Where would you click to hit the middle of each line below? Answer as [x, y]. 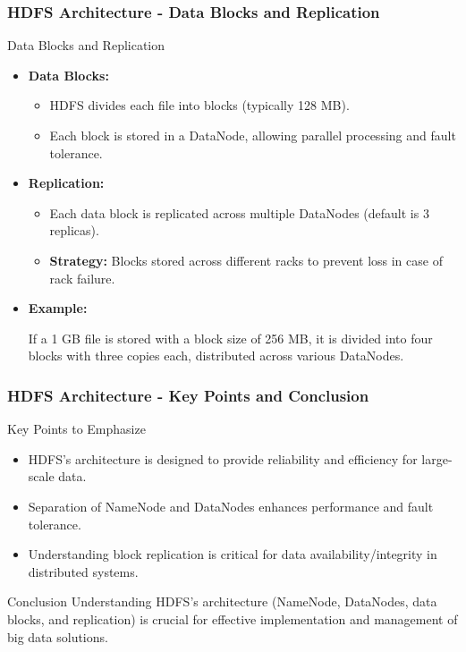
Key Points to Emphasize [76, 429]
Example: [58, 308]
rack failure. [82, 278]
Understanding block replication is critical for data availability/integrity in [233, 554]
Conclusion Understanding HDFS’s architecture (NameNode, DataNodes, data [222, 601]
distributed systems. [83, 571]
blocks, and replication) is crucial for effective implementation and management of [233, 618]
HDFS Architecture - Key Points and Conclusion [188, 395]
